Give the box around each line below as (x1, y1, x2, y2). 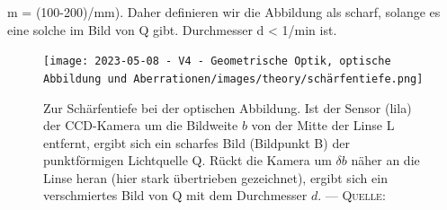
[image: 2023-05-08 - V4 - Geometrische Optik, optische (43, 55, 391, 68)
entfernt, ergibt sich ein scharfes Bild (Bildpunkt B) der (43, 133, 350, 152)
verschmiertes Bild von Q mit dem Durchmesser (43, 186, 308, 205)
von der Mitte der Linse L (251, 116, 395, 135)
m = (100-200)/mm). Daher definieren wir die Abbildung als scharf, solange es (7, 3, 441, 21)
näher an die (351, 151, 420, 170)
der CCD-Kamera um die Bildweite (43, 116, 238, 135)
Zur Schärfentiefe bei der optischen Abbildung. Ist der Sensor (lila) (43, 98, 412, 117)
